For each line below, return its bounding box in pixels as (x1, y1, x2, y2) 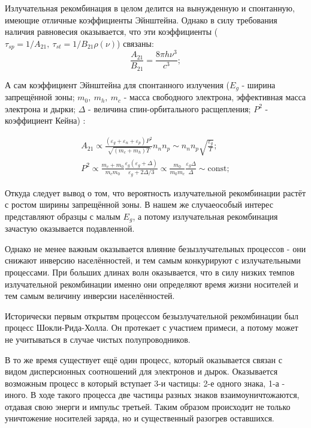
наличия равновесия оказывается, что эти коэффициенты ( (5, 25, 218, 38)
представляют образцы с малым (5, 209, 120, 222)
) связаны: (117, 37, 154, 49)
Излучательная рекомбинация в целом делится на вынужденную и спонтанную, (5, 2, 295, 14)
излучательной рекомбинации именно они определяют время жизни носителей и (5, 277, 298, 290)
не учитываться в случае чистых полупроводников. (5, 333, 191, 345)
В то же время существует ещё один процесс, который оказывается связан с (5, 353, 282, 366)
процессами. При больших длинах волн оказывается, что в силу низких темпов (5, 265, 295, 278)
